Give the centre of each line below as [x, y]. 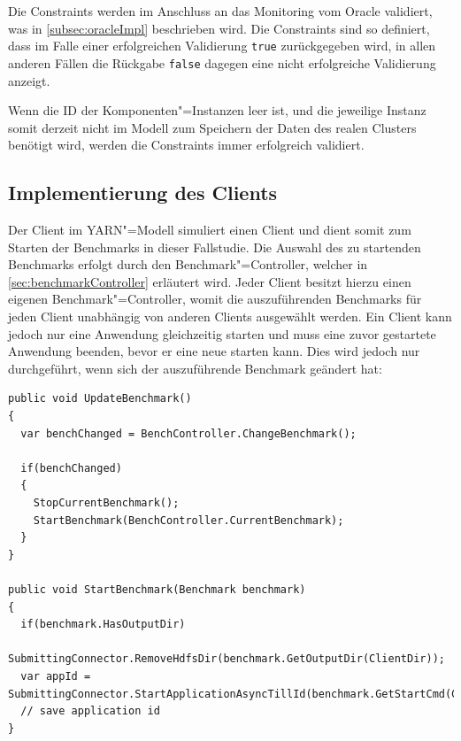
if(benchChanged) [71, 468]
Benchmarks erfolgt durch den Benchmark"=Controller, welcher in [188, 264]
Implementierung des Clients [143, 193]
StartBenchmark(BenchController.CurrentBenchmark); [188, 520]
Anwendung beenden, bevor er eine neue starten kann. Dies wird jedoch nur [214, 351]
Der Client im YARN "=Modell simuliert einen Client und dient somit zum [210, 230]
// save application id [90, 711]
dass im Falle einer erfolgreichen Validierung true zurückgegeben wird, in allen [222, 46]
